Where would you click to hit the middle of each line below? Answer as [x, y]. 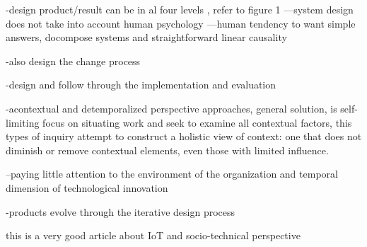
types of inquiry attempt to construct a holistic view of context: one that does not [184, 136]
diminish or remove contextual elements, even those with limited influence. [167, 150]
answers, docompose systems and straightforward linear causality [146, 37]
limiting [23, 122]
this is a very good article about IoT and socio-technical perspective [153, 235]
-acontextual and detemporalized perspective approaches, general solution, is [171, 108]
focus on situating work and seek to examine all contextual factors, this [197, 122]
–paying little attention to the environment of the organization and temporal [172, 174]
